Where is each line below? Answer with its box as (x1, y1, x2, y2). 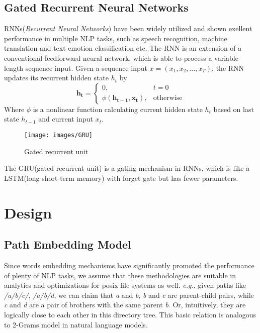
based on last (213, 103, 254, 114)
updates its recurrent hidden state (4, 72, 109, 83)
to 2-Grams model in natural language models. (4, 319, 148, 329)
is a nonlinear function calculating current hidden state (33, 103, 203, 114)
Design (4, 202, 52, 223)
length (4, 62, 24, 73)
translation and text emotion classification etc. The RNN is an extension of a (4, 43, 242, 53)
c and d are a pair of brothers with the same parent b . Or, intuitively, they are (4, 299, 246, 310)
